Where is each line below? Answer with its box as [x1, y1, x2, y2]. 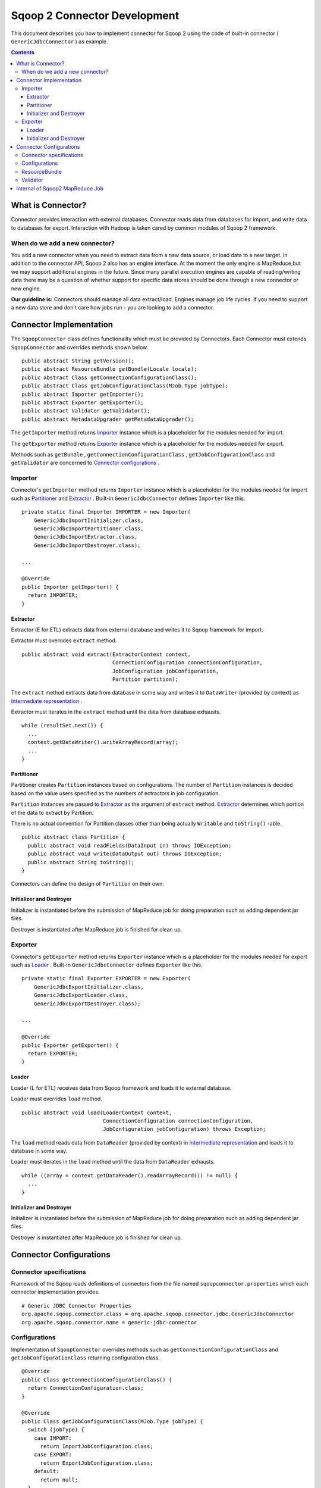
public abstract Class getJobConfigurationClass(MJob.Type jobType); [21, 383, 229, 389]
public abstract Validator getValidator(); [21, 408, 150, 414]
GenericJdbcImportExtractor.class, [33, 533, 138, 540]
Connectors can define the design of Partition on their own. [11, 880, 165, 887]
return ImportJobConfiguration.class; [40, 1443, 154, 1449]
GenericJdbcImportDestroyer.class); [33, 542, 141, 549]
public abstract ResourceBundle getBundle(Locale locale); [21, 366, 197, 373]
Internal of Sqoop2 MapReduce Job [16, 185, 104, 192]
